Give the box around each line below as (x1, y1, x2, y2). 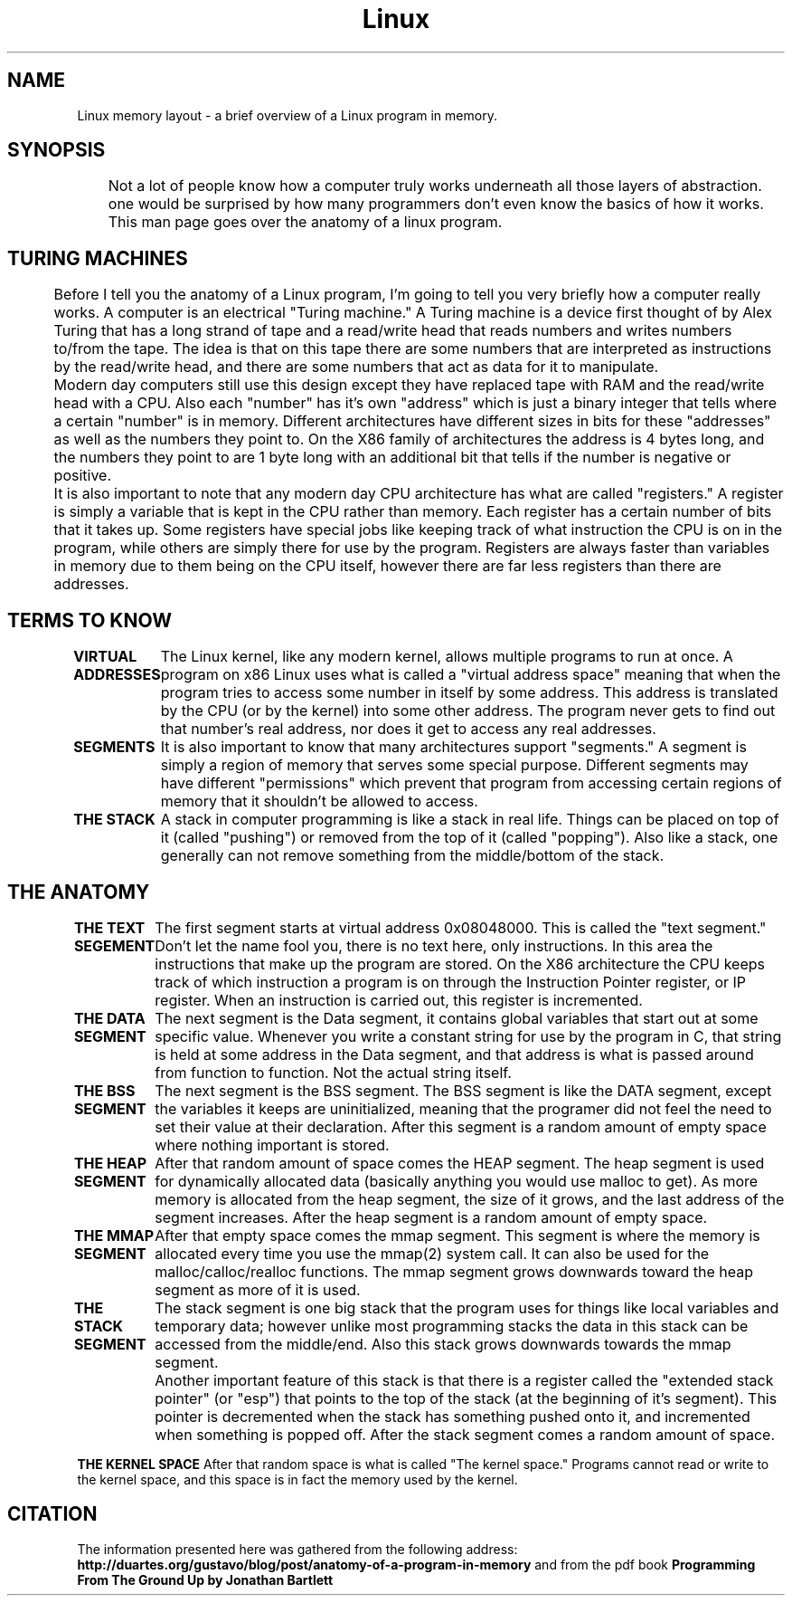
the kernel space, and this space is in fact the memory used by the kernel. (77, 1471, 518, 1487)
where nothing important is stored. (155, 1135, 390, 1154)
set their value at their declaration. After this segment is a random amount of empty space (155, 1117, 767, 1136)
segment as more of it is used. (155, 1280, 361, 1299)
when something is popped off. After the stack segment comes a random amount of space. (155, 1425, 776, 1444)
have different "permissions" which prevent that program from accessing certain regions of (160, 774, 782, 793)
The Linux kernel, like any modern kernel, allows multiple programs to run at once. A (160, 647, 733, 666)
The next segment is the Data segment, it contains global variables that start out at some (155, 1008, 759, 1027)
